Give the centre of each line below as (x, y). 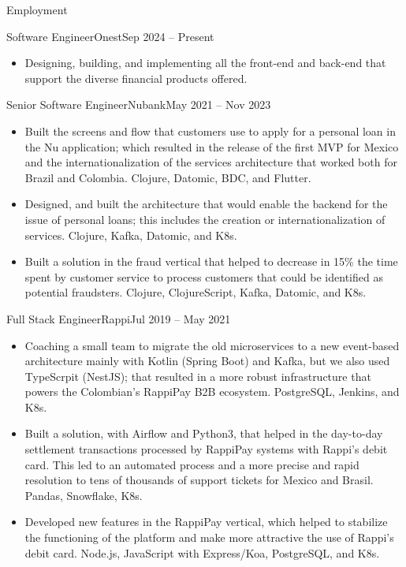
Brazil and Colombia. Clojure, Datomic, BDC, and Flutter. (168, 177)
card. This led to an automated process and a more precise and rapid (192, 464)
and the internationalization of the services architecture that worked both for (211, 162)
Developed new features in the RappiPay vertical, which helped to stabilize (206, 522)
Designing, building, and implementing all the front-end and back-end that (205, 63)
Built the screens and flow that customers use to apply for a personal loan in (210, 131)
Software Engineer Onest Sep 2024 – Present (110, 36)
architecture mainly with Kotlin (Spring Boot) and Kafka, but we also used (207, 361)
